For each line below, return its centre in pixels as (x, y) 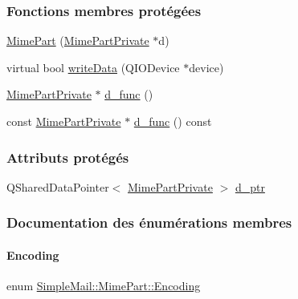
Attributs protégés (68, 157)
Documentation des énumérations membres (149, 222)
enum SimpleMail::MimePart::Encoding (104, 286)
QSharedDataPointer (58, 186)
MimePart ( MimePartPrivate (78, 40)
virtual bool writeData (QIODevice (93, 67)
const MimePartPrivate (64, 121)
